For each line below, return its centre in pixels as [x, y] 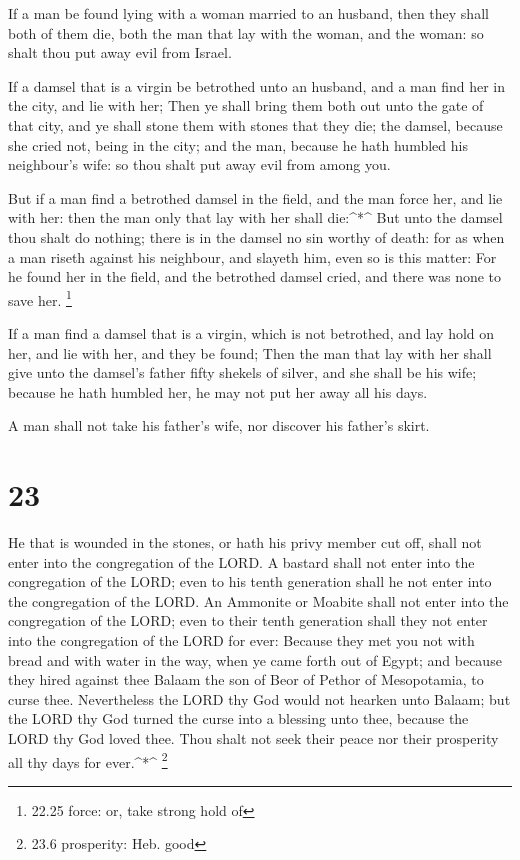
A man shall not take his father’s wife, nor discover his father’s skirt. [219, 425]
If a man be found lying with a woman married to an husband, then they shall [248, 13]
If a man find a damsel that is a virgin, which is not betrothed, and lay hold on [251, 332]
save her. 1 [40, 298]
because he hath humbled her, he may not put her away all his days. [218, 391]
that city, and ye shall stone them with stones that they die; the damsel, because [255, 124]
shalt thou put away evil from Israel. [120, 52]
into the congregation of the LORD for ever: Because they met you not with [241, 640]
